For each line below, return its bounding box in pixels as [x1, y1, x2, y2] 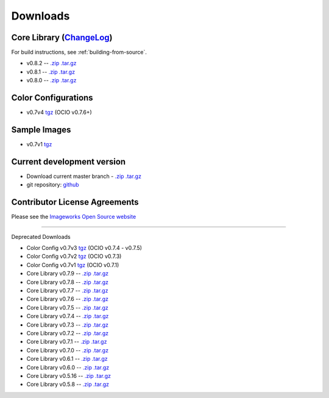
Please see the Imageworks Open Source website [11, 213, 136, 221]
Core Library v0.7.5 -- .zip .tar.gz [26, 304, 109, 311]
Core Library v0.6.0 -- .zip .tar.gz [26, 363, 110, 371]
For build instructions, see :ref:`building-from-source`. [11, 49, 147, 56]
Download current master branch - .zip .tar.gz [26, 172, 141, 180]
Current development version [11, 156, 126, 167]
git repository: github [26, 181, 79, 188]
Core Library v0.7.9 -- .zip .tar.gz [26, 270, 109, 277]
